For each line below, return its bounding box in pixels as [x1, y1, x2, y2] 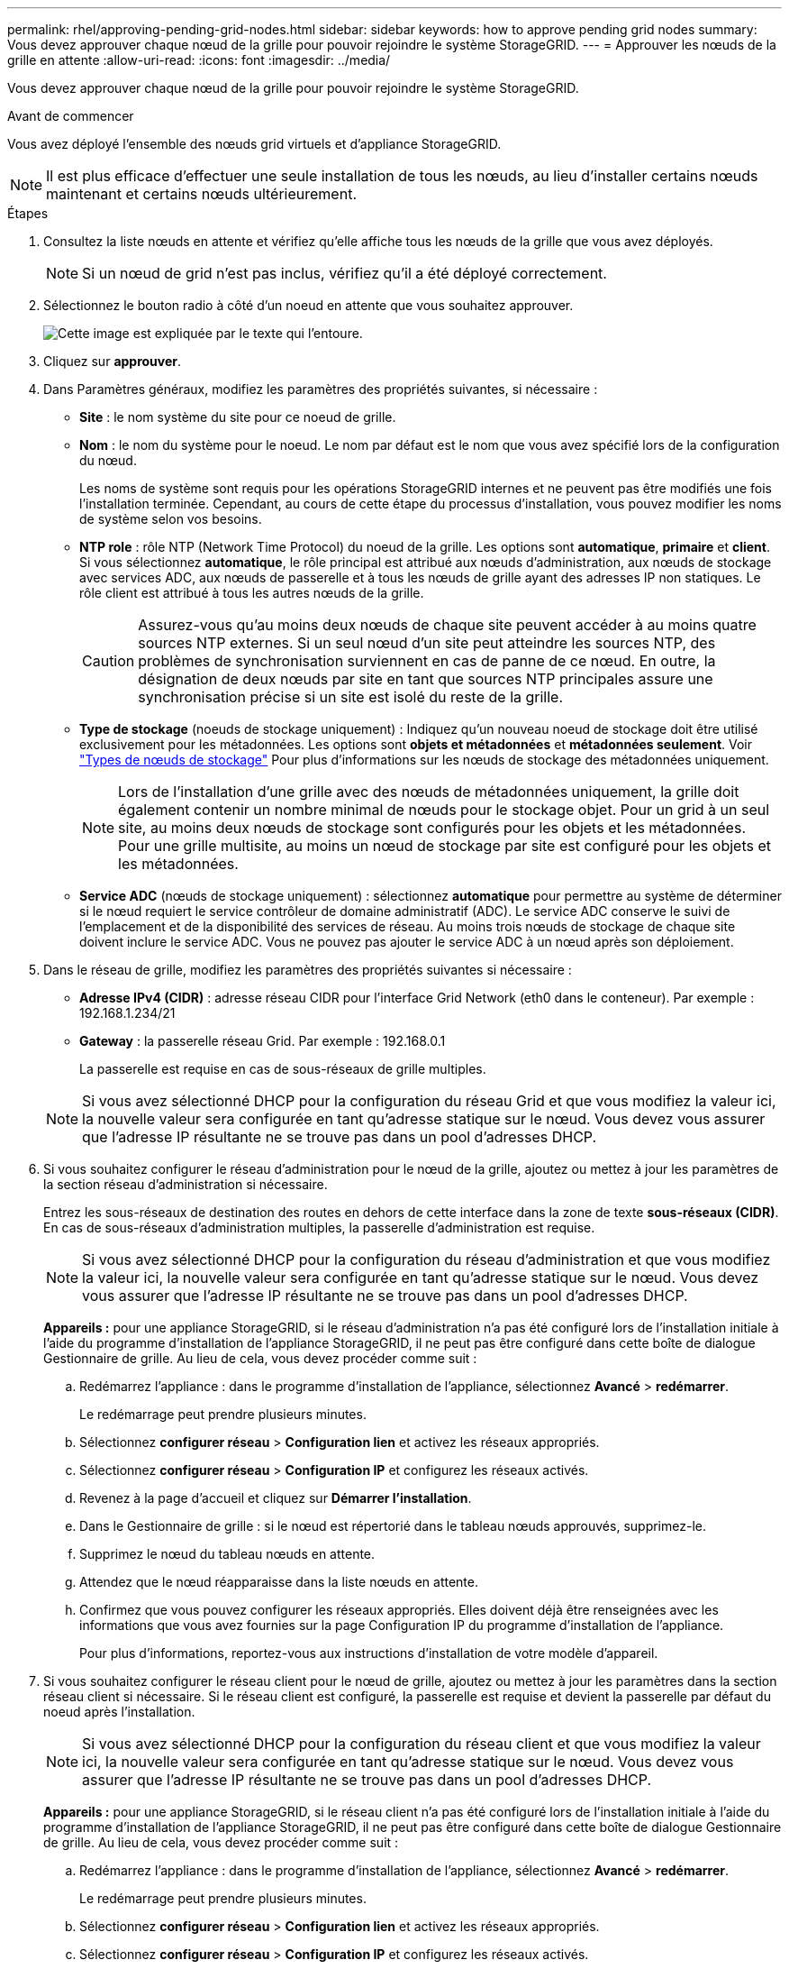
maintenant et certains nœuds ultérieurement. [46, 185, 357, 203]
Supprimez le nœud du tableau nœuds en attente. [79, 1546, 376, 1561]
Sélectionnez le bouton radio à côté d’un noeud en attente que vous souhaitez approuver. [43, 298, 574, 313]
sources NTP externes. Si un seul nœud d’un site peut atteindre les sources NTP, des [138, 634, 716, 652]
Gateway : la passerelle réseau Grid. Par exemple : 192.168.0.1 [79, 1033, 446, 1049]
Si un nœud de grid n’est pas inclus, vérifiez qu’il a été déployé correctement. [82, 264, 607, 282]
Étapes [7, 206, 49, 221]
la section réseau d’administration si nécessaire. [43, 1177, 328, 1192]
